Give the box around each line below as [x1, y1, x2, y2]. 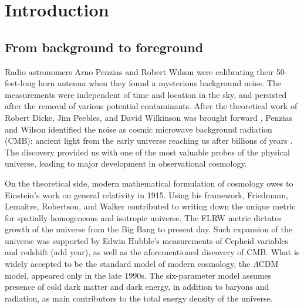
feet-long [5, 77, 36, 89]
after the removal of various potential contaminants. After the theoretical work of [5, 100, 298, 112]
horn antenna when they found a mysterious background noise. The [38, 77, 281, 89]
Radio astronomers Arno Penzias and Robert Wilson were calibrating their [5, 65, 274, 77]
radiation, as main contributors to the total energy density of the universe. [5, 292, 273, 304]
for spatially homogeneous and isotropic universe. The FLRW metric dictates [5, 211, 282, 224]
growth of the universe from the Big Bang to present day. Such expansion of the [5, 223, 292, 235]
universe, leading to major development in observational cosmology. [5, 157, 247, 170]
